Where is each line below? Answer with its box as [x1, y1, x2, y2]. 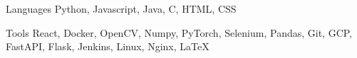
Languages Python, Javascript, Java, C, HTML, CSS [6, 1, 237, 16]
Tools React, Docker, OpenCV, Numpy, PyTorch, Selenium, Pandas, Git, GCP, [6, 25, 353, 40]
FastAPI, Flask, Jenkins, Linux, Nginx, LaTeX [6, 39, 209, 54]
